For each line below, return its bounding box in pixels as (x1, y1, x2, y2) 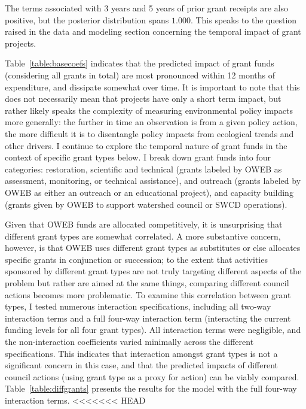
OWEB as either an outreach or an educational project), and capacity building (5, 186, 293, 198)
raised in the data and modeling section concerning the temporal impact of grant (5, 25, 301, 38)
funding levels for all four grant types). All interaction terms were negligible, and (5, 323, 301, 336)
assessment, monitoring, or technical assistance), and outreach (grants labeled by (5, 174, 301, 187)
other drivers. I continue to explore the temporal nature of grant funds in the (5, 139, 287, 152)
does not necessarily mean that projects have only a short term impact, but (5, 92, 281, 105)
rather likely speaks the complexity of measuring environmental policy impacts (5, 104, 293, 116)
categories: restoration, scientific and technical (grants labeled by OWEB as (5, 162, 282, 175)
